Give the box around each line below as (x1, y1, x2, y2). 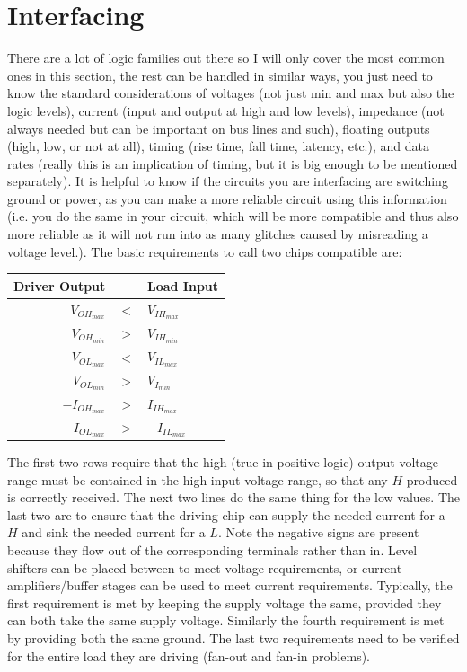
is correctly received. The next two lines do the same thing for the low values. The (7, 488, 460, 507)
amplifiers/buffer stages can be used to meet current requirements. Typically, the (7, 576, 453, 595)
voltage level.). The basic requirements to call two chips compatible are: (7, 242, 402, 261)
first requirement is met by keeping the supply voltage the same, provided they (7, 593, 442, 612)
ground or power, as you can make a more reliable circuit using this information (7, 189, 447, 208)
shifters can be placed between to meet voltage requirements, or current (7, 558, 402, 577)
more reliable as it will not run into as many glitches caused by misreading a (7, 225, 428, 243)
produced (406, 470, 458, 489)
